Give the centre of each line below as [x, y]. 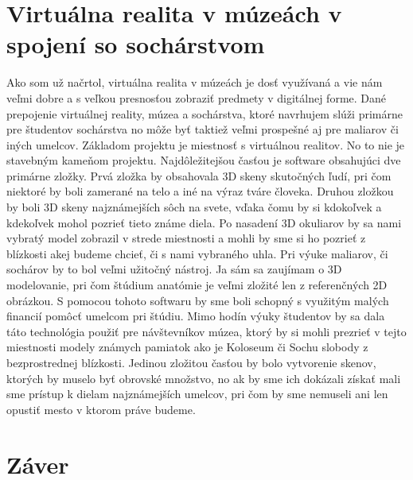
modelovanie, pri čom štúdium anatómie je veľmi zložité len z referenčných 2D [197, 285]
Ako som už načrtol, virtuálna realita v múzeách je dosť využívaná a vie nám [195, 82]
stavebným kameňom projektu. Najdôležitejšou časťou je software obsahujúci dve [204, 160]
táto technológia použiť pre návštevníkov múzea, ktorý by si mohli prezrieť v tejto [206, 331]
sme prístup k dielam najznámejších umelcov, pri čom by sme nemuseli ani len [197, 394]
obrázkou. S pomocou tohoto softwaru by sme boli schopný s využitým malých [198, 300]
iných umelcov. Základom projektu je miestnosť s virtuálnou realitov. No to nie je [206, 144]
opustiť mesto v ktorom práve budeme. [101, 409]
